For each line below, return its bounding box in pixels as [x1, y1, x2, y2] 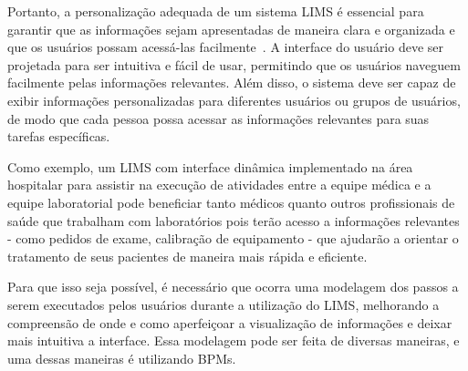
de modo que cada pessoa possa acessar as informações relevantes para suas [7, 108, 430, 128]
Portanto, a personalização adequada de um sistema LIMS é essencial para [7, 2, 424, 20]
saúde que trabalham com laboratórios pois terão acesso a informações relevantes [7, 211, 460, 230]
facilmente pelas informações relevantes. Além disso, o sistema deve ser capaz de [7, 73, 456, 92]
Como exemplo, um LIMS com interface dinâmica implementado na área [7, 157, 413, 176]
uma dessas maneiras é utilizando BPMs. [7, 348, 236, 367]
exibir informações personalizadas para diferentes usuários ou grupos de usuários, [7, 90, 461, 109]
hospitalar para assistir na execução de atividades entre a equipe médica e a [7, 175, 432, 194]
